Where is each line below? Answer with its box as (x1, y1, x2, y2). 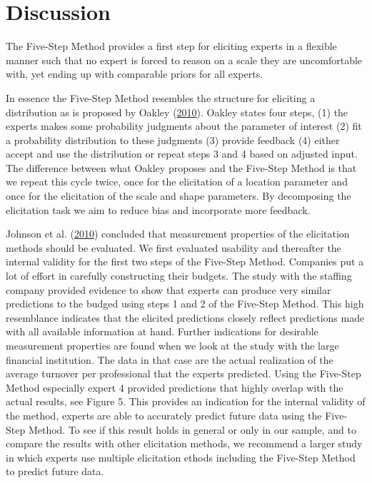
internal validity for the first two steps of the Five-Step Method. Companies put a (6, 254, 364, 269)
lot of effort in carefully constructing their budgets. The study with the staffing (6, 268, 352, 283)
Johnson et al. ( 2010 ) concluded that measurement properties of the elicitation (6, 226, 350, 241)
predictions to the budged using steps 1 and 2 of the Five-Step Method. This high (6, 296, 364, 311)
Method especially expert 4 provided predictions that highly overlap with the (6, 380, 343, 395)
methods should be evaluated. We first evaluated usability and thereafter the (6, 240, 341, 255)
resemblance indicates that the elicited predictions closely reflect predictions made (6, 310, 365, 325)
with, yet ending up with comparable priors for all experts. (6, 66, 263, 81)
